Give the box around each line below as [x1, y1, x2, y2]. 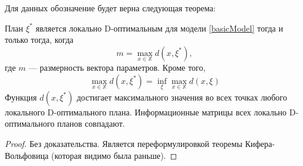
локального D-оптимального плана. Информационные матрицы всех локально [5, 105, 287, 118]
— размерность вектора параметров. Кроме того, [29, 61, 206, 73]
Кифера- [245, 137, 275, 149]
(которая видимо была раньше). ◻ [51, 149, 177, 161]
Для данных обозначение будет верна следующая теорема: [5, 2, 216, 14]
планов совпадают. [57, 117, 125, 130]
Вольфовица [5, 149, 49, 161]
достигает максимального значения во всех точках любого [76, 90, 288, 103]
